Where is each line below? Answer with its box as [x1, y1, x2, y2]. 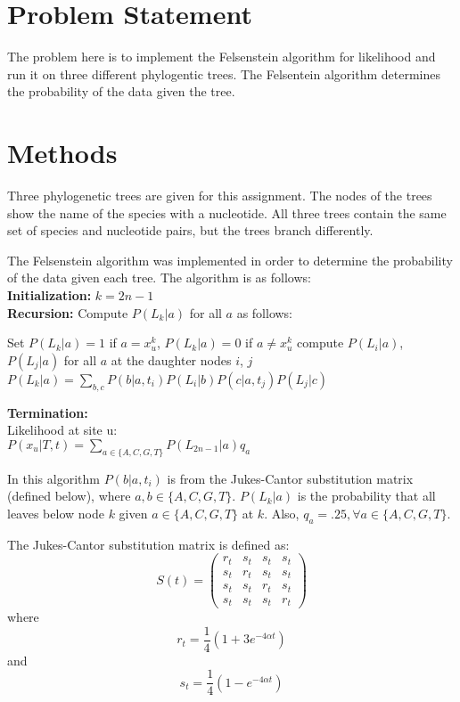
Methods [7, 135, 118, 171]
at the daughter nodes [111, 350, 232, 369]
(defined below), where [7, 486, 131, 505]
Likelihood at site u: [7, 420, 118, 439]
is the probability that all [297, 486, 436, 505]
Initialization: [7, 286, 92, 304]
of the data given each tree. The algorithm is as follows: [7, 268, 311, 287]
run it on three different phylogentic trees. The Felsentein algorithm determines [7, 64, 440, 83]
